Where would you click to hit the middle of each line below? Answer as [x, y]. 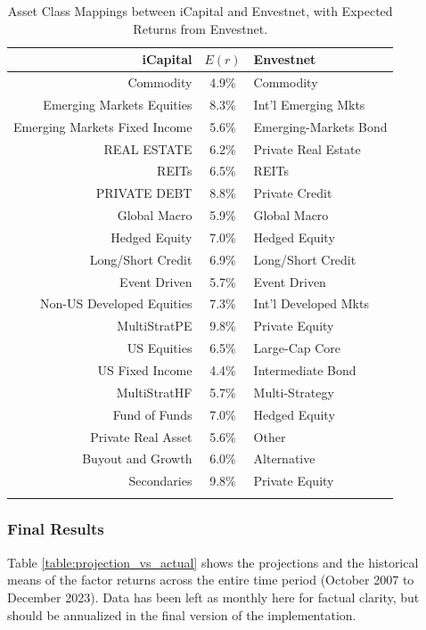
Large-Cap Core [297, 348]
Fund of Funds [152, 414]
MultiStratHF [154, 392]
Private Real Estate [307, 148]
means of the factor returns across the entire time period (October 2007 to [211, 580]
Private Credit [293, 193]
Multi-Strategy [294, 392]
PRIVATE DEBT [144, 193]
